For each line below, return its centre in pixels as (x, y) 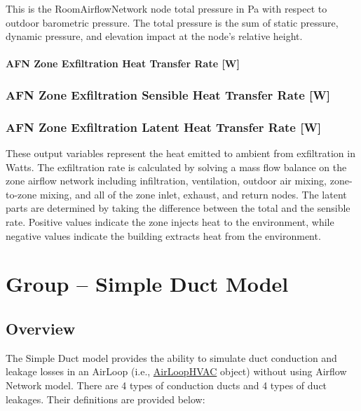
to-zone (21, 194)
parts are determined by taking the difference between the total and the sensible (178, 208)
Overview (41, 328)
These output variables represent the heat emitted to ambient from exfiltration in (180, 153)
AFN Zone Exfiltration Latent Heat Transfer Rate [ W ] (164, 127)
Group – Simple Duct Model (147, 284)
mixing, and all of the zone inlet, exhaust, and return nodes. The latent (193, 194)
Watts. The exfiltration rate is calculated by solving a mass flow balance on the (176, 167)
